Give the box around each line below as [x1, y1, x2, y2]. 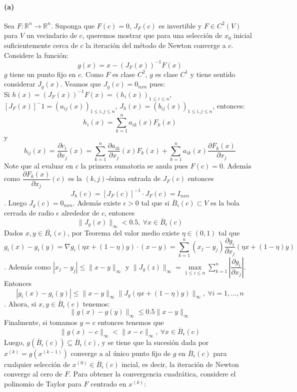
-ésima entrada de [106, 173, 160, 183]
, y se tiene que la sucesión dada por [97, 336, 209, 347]
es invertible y [158, 20, 202, 30]
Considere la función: [4, 49, 68, 60]
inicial [233, 30, 252, 40]
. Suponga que [50, 20, 95, 30]
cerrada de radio [4, 207, 54, 218]
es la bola [210, 197, 240, 207]
